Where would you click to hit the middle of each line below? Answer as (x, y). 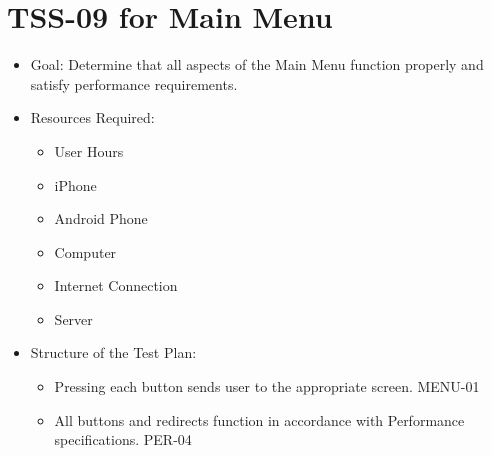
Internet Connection (116, 285)
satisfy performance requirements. (134, 83)
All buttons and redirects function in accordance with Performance (259, 419)
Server (73, 318)
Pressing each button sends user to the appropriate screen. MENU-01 (267, 386)
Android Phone (101, 218)
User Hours (89, 150)
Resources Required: (92, 117)
